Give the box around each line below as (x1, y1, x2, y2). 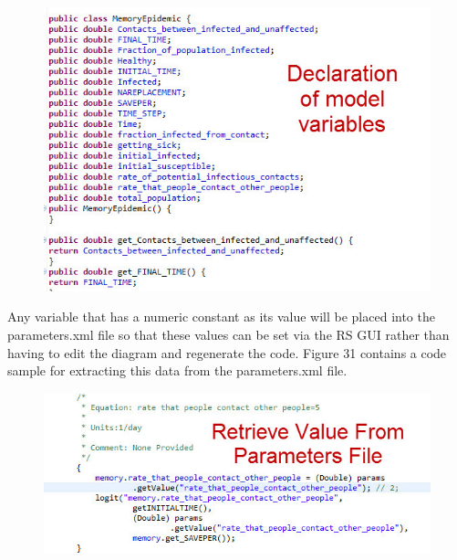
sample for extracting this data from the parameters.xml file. (7, 361, 348, 380)
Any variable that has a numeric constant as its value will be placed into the (7, 307, 435, 326)
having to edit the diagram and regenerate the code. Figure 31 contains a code (7, 343, 447, 362)
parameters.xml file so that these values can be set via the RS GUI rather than (7, 325, 450, 344)
